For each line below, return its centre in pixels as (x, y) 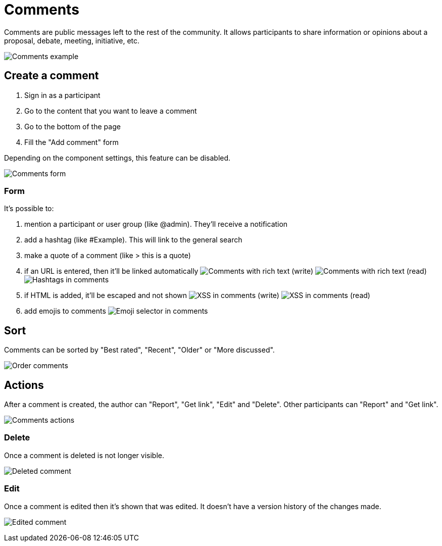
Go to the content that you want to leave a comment (111, 111)
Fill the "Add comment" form (71, 142)
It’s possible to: (29, 209)
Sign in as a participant (62, 95)
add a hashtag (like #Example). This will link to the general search (133, 240)
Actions (24, 385)
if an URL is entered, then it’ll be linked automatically (111, 271)
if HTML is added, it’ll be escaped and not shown (106, 295)
